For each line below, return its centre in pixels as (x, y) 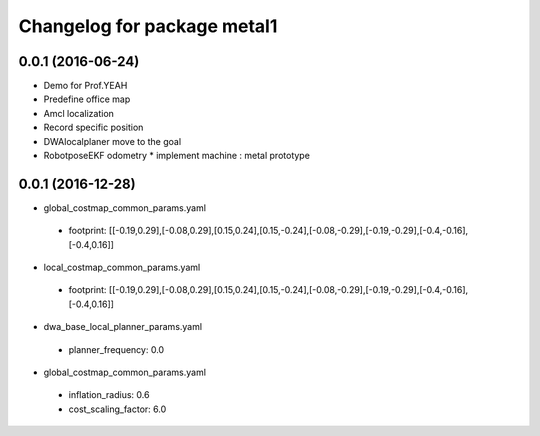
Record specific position (93, 127)
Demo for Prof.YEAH (85, 86)
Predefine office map (87, 99)
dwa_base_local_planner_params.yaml (123, 327)
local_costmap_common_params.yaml (122, 267)
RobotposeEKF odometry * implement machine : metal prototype (176, 156)
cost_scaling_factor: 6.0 (117, 409)
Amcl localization (79, 113)
